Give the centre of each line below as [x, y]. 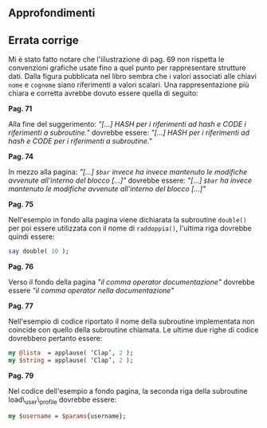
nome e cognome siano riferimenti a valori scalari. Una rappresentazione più [129, 85]
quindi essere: [31, 237]
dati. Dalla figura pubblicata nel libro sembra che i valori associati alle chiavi [132, 77]
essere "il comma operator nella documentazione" [91, 291]
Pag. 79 [21, 375]
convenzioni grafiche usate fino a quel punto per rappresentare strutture [127, 68]
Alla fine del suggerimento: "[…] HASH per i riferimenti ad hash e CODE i [128, 124]
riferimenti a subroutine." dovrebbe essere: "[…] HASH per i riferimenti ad [129, 133]
